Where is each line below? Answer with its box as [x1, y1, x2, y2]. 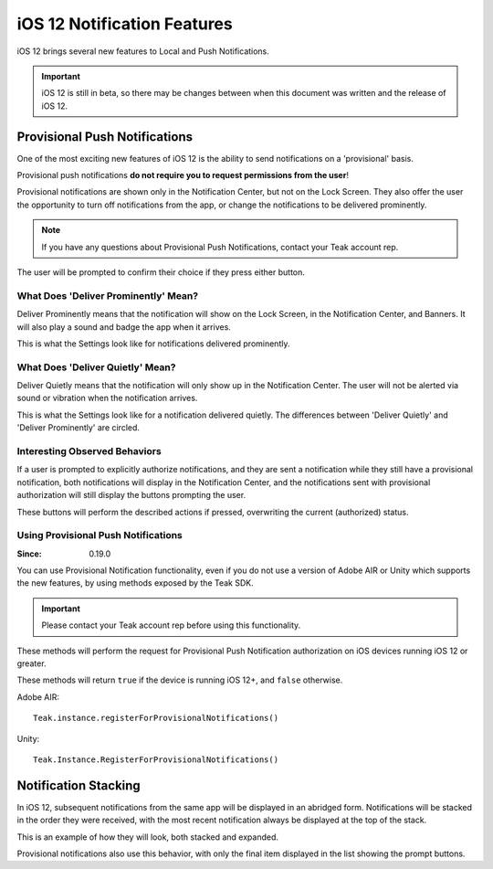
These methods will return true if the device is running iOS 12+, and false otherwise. [16, 674, 343, 685]
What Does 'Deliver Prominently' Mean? [16, 289, 199, 302]
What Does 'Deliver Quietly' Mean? [16, 361, 176, 374]
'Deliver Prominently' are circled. [16, 422, 141, 433]
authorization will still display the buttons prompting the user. [16, 490, 246, 501]
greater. [16, 658, 47, 669]
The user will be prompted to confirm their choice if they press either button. [16, 266, 306, 278]
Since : [16, 548, 42, 559]
